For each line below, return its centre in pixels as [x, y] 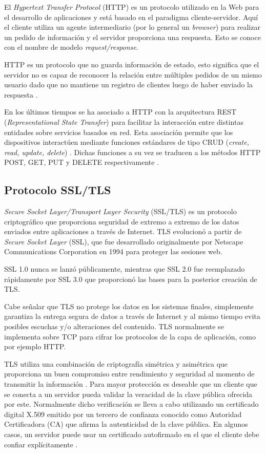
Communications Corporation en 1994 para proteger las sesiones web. [113, 251]
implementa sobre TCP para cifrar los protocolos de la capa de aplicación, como [130, 336]
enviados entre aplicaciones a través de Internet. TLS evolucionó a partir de [123, 231]
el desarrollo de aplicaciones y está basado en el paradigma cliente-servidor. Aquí [131, 17]
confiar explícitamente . [41, 444]
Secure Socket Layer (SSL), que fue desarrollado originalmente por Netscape [124, 241]
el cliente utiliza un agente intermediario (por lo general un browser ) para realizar [132, 27]
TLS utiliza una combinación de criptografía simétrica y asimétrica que [116, 363]
